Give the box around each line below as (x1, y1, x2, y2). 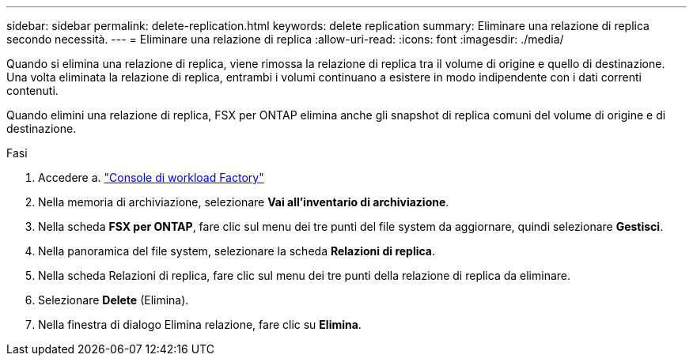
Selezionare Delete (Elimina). (38, 293, 189, 307)
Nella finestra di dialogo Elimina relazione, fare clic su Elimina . (38, 318, 362, 331)
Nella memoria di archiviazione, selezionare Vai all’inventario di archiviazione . (38, 195, 449, 209)
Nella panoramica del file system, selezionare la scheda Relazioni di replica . (38, 244, 436, 258)
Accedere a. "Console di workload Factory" (38, 171, 264, 184)
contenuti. (6, 84, 59, 97)
